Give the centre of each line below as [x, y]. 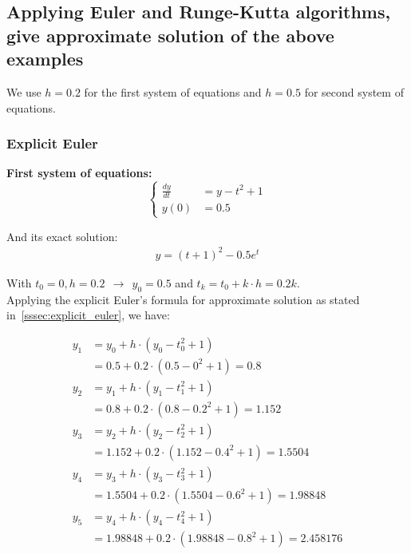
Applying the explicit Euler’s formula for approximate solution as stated [183, 299]
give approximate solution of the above [170, 35]
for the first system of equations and [173, 91]
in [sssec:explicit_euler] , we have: [88, 315]
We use [24, 91]
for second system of [354, 91]
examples [45, 59]
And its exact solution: [62, 236]
